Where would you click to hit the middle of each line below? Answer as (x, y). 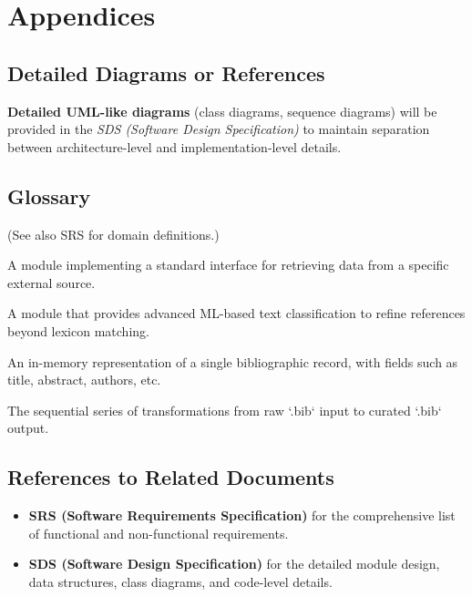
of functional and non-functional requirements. (159, 533)
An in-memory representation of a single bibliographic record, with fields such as (233, 361)
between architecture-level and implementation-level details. (174, 146)
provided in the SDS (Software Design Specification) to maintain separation (219, 129)
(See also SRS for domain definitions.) (113, 234)
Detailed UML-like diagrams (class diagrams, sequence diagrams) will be (222, 111)
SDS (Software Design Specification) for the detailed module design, (234, 564)
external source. (51, 282)
